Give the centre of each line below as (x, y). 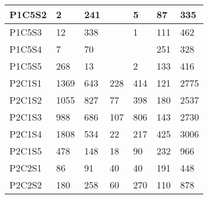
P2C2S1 (26, 168)
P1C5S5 (26, 66)
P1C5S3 (26, 32)
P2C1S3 (26, 117)
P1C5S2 (28, 14)
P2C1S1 (26, 83)
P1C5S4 (26, 49)
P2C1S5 (26, 151)
